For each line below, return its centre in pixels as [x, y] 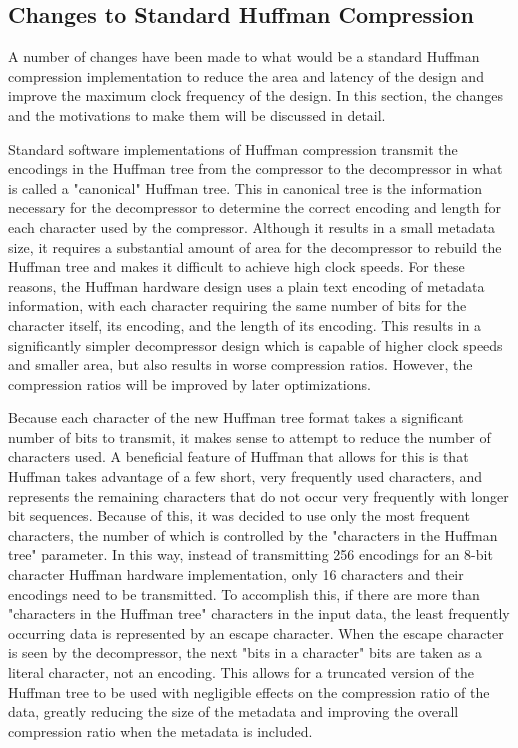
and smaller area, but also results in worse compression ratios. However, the [240, 364]
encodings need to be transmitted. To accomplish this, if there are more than [244, 593]
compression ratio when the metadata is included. [160, 730]
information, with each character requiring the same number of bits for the [237, 305]
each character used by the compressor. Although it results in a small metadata [252, 226]
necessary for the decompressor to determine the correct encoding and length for [254, 207]
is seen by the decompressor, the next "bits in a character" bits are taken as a [245, 652]
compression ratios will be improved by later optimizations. [189, 383]
